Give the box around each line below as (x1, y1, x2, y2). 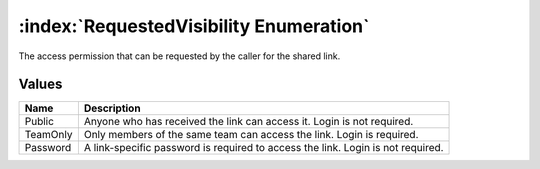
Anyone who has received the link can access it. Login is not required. (83, 115, 414, 129)
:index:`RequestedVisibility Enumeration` (18, 15, 370, 37)
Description (83, 101, 141, 115)
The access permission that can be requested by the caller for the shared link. (18, 50, 341, 62)
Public (24, 115, 55, 129)
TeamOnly (24, 128, 73, 142)
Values (18, 76, 63, 93)
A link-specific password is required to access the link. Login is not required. (83, 141, 444, 155)
